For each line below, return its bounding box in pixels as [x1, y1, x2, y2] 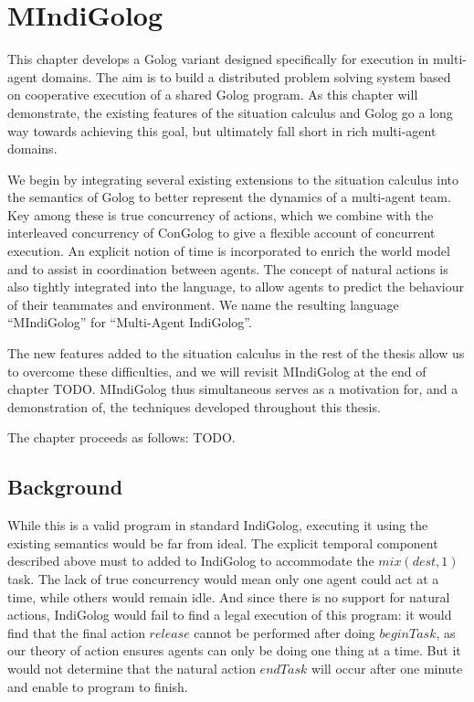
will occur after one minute [311, 658, 463, 677]
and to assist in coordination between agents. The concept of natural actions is [7, 259, 448, 278]
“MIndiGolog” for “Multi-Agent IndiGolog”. [7, 313, 252, 332]
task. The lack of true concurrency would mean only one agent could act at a [7, 569, 439, 588]
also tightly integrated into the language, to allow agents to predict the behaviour [7, 277, 465, 296]
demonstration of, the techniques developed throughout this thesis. [7, 397, 381, 416]
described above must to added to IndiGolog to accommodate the [7, 551, 374, 570]
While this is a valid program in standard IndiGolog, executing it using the [7, 516, 428, 535]
